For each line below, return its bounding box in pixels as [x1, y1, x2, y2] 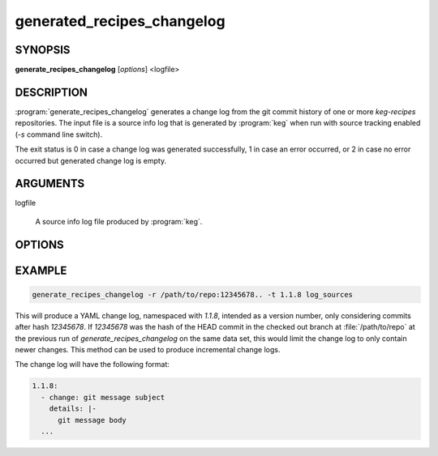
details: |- [49, 404, 97, 413]
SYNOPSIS [15, 43, 71, 57]
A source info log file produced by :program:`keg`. [35, 216, 203, 226]
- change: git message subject [41, 393, 165, 402]
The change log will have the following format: [15, 360, 170, 369]
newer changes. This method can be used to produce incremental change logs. [15, 345, 281, 354]
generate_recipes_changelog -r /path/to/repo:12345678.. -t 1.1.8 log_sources [32, 290, 353, 299]
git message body [58, 416, 127, 424]
